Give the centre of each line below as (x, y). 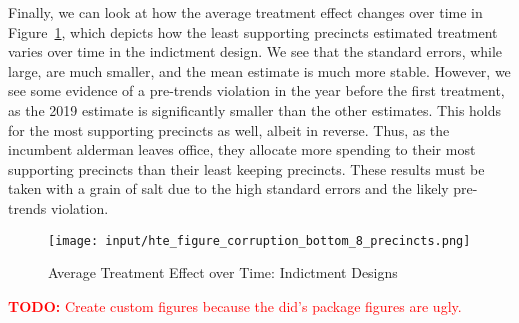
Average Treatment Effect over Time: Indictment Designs (223, 272)
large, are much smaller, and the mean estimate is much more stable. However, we (259, 70)
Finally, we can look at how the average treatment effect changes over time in (245, 12)
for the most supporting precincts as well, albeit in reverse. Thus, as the (229, 129)
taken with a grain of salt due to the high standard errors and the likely (228, 188)
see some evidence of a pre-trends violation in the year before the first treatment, (256, 90)
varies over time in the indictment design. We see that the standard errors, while (255, 51)
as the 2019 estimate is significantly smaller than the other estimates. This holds (255, 109)
